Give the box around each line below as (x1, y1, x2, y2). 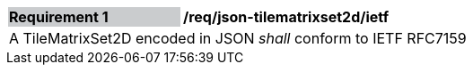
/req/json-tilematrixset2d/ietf (183, 8, 390, 26)
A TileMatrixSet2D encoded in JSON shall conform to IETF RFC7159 (9, 29, 467, 47)
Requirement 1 (9, 8, 109, 26)
